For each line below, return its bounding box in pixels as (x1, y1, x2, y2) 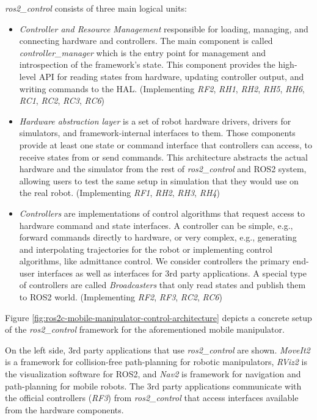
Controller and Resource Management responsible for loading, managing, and (19, 22, 308, 35)
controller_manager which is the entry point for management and (19, 46, 266, 59)
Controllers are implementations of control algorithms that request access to (19, 206, 305, 219)
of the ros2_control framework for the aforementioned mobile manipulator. (5, 323, 285, 336)
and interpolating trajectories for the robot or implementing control (19, 242, 272, 255)
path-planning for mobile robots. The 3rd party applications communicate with (5, 379, 302, 392)
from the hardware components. (5, 403, 124, 416)
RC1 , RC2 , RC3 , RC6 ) (19, 94, 105, 107)
